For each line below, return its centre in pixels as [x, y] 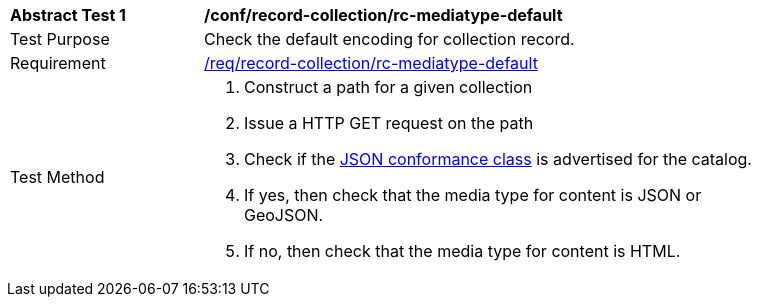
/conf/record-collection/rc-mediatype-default [383, 15]
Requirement [58, 63]
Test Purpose [60, 39]
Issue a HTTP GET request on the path [389, 123]
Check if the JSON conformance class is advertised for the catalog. [498, 159]
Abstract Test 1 [68, 15]
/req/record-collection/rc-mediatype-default [371, 63]
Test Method [57, 177]
